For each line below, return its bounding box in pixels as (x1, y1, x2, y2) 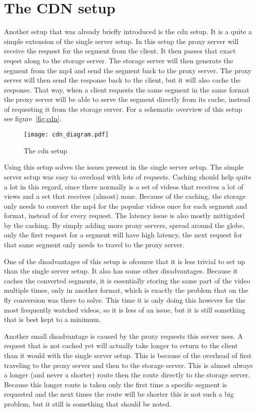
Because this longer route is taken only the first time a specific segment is (4, 379, 227, 389)
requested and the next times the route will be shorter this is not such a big (4, 389, 234, 399)
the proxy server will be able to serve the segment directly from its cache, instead (4, 94, 251, 104)
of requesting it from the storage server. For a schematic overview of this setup (4, 103, 242, 114)
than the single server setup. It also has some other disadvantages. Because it (4, 266, 238, 276)
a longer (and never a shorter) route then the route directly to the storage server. (4, 369, 250, 380)
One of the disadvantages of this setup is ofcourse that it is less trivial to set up (4, 256, 245, 266)
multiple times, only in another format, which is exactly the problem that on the (4, 285, 249, 295)
